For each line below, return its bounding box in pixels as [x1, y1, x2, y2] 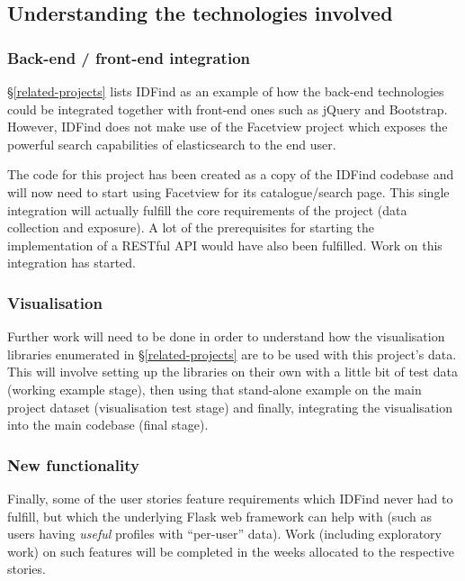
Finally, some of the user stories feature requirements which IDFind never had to [7, 488, 453, 507]
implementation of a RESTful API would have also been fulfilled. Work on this [7, 235, 443, 254]
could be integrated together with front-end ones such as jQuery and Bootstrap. [7, 99, 448, 118]
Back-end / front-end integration [7, 46, 251, 68]
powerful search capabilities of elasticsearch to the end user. [7, 134, 336, 153]
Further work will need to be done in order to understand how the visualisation [7, 327, 445, 346]
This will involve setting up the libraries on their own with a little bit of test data [7, 362, 458, 381]
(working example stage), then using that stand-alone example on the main [7, 379, 422, 398]
